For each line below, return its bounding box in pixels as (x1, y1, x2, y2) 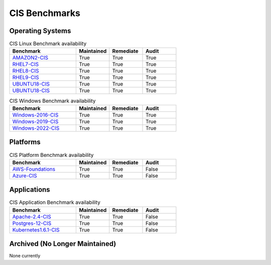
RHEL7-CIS (12, 61, 39, 68)
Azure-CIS (12, 172, 37, 179)
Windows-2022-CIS (12, 124, 60, 131)
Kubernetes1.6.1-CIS (12, 226, 60, 233)
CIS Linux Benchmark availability (9, 40, 87, 47)
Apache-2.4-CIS (12, 213, 51, 220)
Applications (9, 185, 50, 194)
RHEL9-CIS (12, 74, 40, 81)
